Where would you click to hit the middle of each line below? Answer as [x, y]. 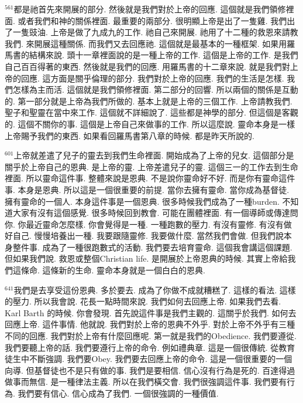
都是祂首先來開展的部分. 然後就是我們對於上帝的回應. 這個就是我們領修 [150, 9]
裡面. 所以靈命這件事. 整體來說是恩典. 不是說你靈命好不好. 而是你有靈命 [142, 178]
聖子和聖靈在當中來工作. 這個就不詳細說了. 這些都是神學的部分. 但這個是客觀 [151, 112]
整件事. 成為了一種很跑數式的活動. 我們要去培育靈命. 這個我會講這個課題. [152, 247]
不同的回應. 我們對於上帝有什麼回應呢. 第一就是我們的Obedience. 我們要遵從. [151, 336]
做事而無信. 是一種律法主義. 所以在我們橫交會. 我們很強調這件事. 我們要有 [146, 382]
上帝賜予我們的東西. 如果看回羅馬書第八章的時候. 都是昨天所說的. [130, 135]
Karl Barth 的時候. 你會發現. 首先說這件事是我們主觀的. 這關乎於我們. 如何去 [151, 312]
